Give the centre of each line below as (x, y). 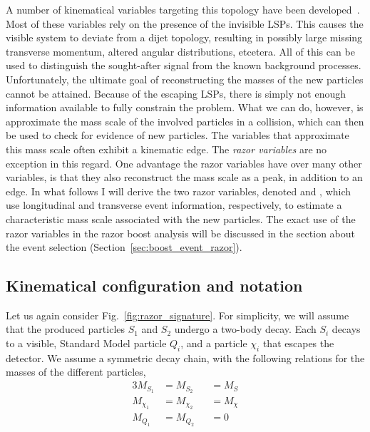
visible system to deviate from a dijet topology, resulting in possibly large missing (184, 37)
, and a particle (214, 343)
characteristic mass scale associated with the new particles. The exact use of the (181, 218)
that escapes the (298, 343)
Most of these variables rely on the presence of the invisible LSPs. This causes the (185, 23)
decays (346, 329)
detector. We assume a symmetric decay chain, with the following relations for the (185, 358)
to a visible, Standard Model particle (86, 343)
